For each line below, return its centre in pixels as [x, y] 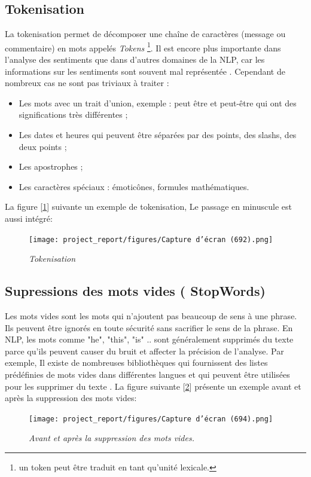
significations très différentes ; [73, 114]
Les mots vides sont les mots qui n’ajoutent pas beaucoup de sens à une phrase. [151, 316]
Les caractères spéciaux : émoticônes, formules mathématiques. [134, 186]
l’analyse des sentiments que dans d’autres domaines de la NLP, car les [135, 59]
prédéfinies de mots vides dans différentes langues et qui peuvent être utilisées [147, 374]
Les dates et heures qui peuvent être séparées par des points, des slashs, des [158, 135]
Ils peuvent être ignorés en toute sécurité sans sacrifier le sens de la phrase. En [149, 327]
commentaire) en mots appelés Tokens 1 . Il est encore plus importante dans [143, 47]
